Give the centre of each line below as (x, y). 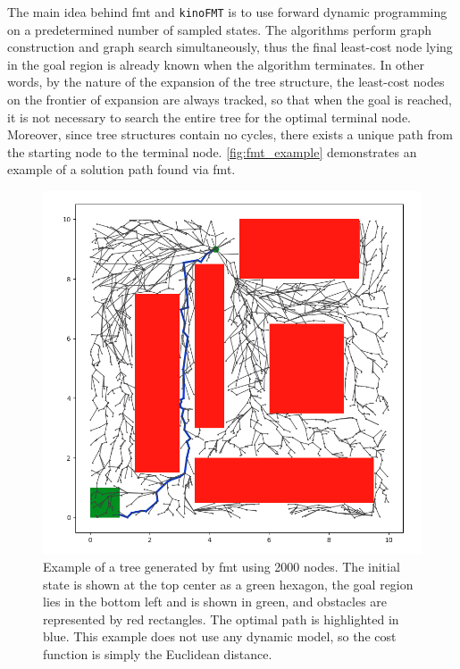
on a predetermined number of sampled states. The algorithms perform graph (220, 29)
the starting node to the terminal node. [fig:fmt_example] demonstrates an (212, 151)
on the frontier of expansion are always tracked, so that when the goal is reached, (230, 100)
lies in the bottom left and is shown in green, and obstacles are (215, 602)
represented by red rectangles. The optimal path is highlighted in (221, 619)
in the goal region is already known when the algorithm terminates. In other (216, 64)
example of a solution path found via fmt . (121, 169)
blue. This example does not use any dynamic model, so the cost (220, 636)
